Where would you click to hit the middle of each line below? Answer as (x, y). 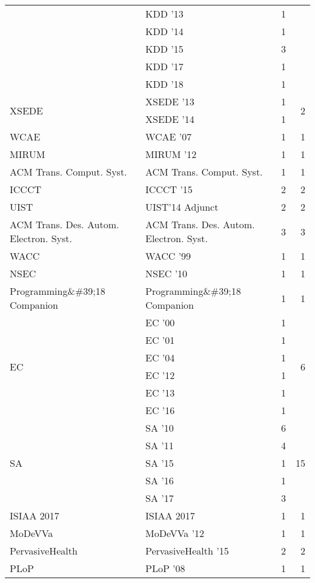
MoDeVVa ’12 (175, 533)
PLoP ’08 (165, 568)
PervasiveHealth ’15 (187, 551)
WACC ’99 (168, 256)
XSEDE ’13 (170, 101)
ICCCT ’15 (169, 189)
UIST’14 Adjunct (182, 207)
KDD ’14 (164, 31)
